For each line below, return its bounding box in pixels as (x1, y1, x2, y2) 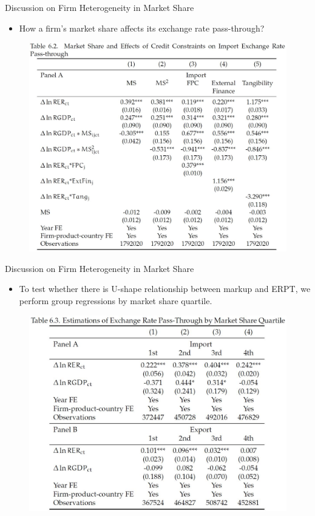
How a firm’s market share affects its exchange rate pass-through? (19, 21, 265, 34)
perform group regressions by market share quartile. (19, 294, 212, 307)
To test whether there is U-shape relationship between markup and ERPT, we (19, 282, 311, 295)
